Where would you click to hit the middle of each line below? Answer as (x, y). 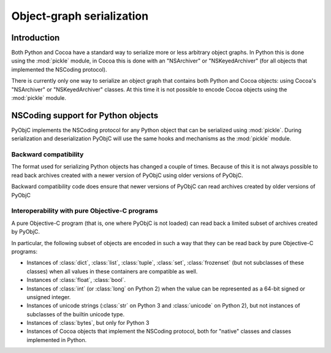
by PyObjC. (25, 232)
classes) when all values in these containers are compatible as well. (112, 271)
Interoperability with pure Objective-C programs (85, 211)
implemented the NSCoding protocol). (59, 69)
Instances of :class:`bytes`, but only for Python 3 (88, 323)
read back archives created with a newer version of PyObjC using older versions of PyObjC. (127, 175)
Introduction (36, 38)
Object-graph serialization (80, 16)
